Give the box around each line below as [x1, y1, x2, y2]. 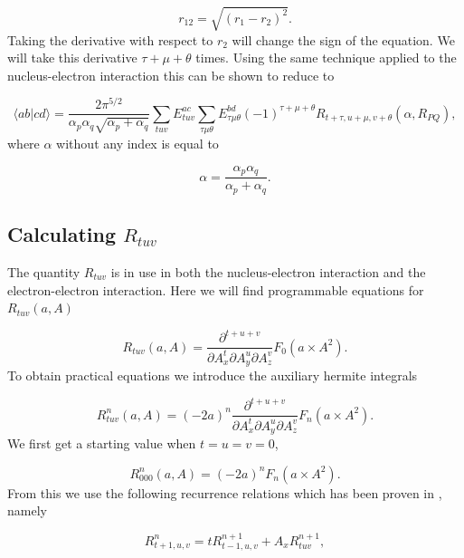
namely [7, 501, 47, 520]
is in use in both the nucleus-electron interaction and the [110, 262, 426, 281]
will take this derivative [7, 48, 137, 67]
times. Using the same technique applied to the [195, 48, 457, 67]
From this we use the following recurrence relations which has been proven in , [7, 483, 442, 502]
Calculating [7, 220, 117, 248]
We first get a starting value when [7, 434, 196, 453]
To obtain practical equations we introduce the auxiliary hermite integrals [7, 366, 418, 385]
